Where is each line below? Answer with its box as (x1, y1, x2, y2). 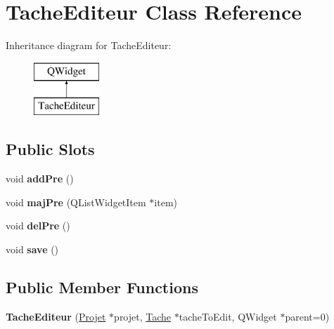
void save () (6, 241, 59, 256)
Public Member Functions (6, 276, 198, 297)
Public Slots (6, 138, 95, 160)
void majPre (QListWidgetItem (6, 194, 146, 209)
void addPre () (6, 171, 74, 186)
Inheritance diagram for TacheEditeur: (6, 38, 172, 53)
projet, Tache (114, 309, 172, 323)
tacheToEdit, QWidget (179, 309, 277, 323)
